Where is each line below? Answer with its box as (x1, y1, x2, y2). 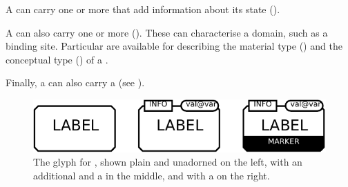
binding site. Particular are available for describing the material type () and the (6, 39, 342, 53)
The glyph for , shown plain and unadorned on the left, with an (33, 155, 302, 169)
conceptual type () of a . (6, 52, 108, 66)
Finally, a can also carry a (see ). (6, 75, 145, 90)
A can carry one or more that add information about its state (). (6, 2, 280, 16)
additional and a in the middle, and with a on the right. (33, 168, 270, 182)
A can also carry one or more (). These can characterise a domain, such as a (6, 25, 328, 39)
